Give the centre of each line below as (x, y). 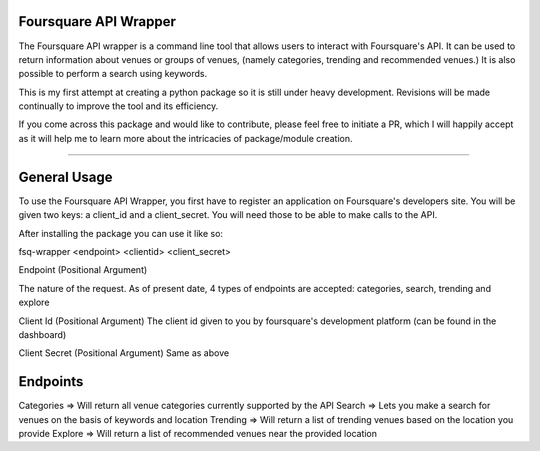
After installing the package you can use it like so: (121, 233)
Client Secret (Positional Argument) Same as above (124, 353)
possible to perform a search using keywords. (113, 74)
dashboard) (42, 334)
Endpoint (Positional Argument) (83, 270)
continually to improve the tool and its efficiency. (118, 106)
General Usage (66, 176)
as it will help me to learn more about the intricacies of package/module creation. (185, 138)
